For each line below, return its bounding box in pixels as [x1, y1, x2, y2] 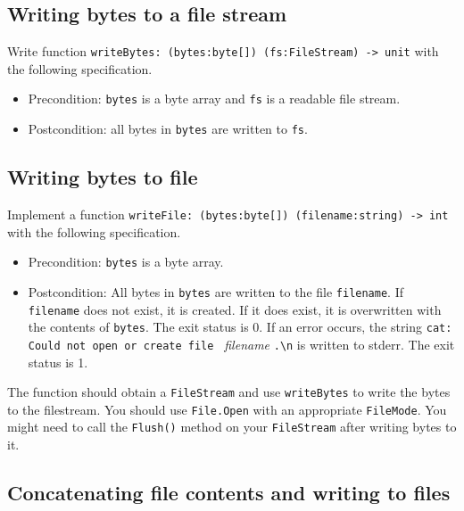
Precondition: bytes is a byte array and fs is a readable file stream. [28, 89, 401, 108]
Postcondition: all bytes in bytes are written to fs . [28, 120, 308, 138]
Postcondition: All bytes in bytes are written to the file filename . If [28, 282, 403, 301]
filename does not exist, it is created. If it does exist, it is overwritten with [28, 300, 442, 318]
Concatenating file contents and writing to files [7, 479, 451, 507]
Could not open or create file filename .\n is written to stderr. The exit [28, 334, 455, 353]
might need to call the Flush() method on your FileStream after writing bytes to [7, 417, 457, 436]
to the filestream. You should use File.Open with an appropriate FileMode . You [7, 400, 447, 418]
